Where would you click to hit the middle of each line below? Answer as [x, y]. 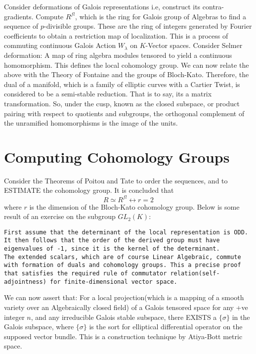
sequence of [21, 26]
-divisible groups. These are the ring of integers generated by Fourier [148, 26]
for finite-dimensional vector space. [114, 282]
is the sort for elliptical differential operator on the [166, 327]
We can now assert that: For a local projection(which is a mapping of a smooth [124, 297]
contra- [213, 6]
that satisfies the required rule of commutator [85, 273]
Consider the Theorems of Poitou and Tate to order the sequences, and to [116, 180]
